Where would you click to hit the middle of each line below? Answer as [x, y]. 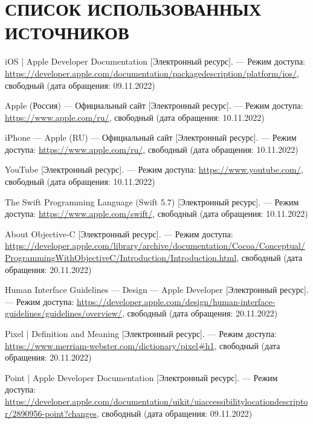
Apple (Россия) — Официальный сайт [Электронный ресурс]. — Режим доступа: [154, 105]
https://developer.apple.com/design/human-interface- [176, 301]
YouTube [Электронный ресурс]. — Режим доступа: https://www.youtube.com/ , [154, 169]
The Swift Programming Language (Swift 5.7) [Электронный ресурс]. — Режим [152, 201]
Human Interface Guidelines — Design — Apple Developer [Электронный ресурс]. [157, 290]
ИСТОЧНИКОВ [67, 32]
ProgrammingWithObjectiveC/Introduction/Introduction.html [121, 258]
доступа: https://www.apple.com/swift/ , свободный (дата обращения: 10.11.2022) [156, 214]
